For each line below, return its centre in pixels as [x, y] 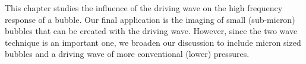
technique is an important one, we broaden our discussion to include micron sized [153, 42]
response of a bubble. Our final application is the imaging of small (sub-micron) [150, 19]
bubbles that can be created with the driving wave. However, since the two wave [151, 31]
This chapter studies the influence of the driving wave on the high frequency [144, 8]
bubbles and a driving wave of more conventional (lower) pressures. [127, 54]
